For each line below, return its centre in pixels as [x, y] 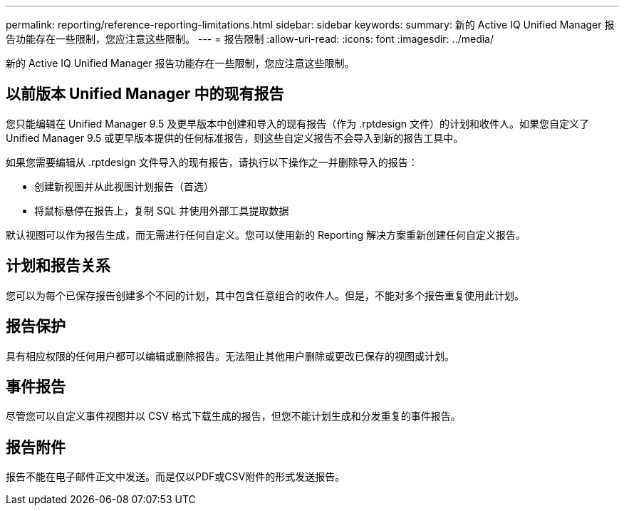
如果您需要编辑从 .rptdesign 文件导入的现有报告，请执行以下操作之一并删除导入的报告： [212, 162]
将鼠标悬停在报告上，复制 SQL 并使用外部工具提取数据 [162, 210]
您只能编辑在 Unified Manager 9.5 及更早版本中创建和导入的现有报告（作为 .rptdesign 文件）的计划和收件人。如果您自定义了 [298, 123]
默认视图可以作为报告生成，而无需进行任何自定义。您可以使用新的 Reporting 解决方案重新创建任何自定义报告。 [266, 234]
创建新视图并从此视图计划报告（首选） [124, 186]
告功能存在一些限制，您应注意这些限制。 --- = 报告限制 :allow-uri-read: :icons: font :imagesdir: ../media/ [250, 39]
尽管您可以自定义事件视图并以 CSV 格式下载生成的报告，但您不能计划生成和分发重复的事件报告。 [233, 416]
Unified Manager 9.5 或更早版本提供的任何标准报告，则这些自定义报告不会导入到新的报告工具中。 [235, 138]
